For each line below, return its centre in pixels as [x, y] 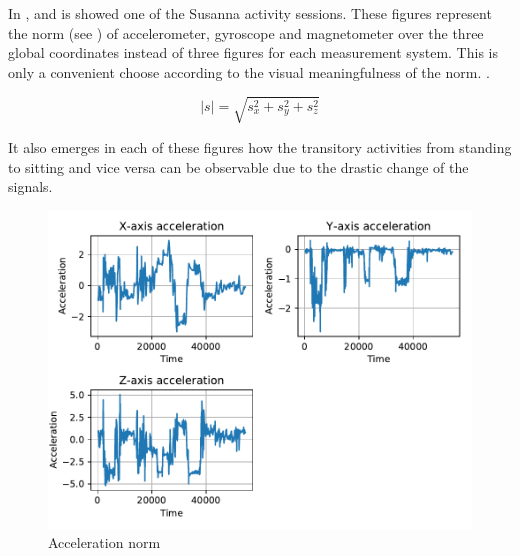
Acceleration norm [104, 542]
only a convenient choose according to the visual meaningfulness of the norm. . [249, 71]
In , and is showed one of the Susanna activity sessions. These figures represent [250, 13]
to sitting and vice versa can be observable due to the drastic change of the [238, 166]
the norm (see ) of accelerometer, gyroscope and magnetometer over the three [246, 32]
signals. [30, 186]
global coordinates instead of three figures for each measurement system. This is [253, 52]
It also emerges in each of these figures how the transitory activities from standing [260, 146]
